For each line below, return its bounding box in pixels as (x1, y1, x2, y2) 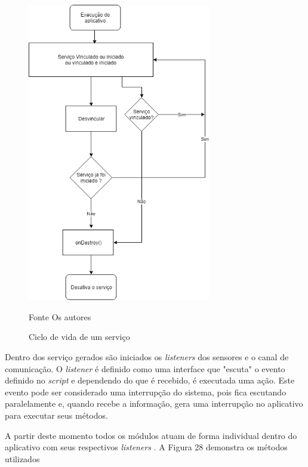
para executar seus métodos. (5, 409, 108, 421)
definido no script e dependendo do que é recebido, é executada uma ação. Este (5, 374, 295, 386)
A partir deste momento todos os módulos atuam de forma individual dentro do (5, 429, 297, 441)
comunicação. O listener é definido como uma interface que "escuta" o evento (5, 362, 285, 375)
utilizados (5, 452, 40, 465)
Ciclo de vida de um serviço (29, 330, 130, 343)
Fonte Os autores (29, 310, 91, 323)
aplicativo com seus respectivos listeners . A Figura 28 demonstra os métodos (5, 441, 288, 453)
